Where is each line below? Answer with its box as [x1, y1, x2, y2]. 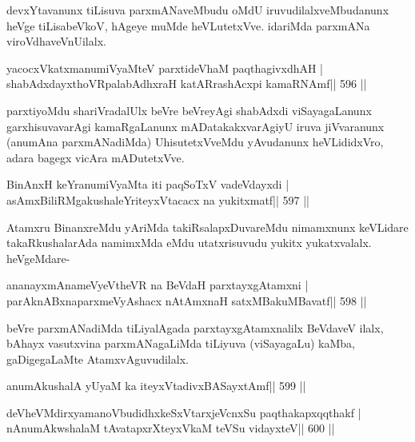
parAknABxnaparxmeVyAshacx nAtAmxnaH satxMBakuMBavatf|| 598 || [6, 292, 367, 309]
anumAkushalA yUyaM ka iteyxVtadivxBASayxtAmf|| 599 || [6, 377, 306, 394]
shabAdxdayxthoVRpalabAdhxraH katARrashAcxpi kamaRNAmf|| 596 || [6, 75, 367, 92]
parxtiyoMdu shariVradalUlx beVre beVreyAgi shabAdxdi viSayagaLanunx [6, 102, 372, 118]
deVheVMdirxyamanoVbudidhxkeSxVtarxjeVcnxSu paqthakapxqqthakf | [6, 404, 361, 420]
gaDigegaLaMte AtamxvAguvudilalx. [6, 350, 189, 367]
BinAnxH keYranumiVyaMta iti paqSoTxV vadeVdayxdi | [6, 176, 289, 193]
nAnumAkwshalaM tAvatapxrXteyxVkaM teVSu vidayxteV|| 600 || [6, 420, 335, 436]
